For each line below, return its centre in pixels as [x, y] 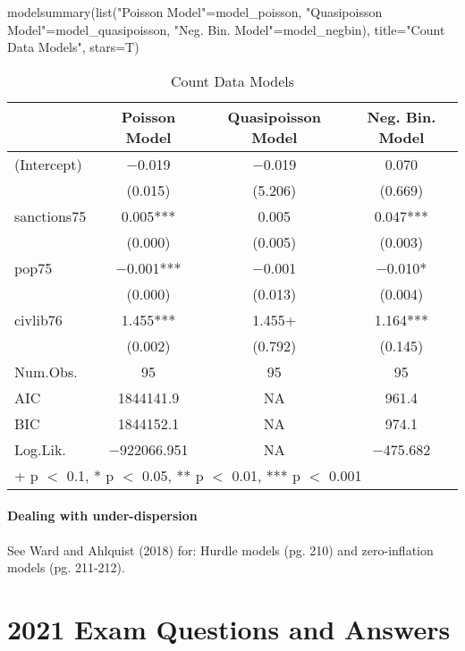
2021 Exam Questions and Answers [229, 628]
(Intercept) [48, 164]
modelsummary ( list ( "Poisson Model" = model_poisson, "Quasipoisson [195, 12]
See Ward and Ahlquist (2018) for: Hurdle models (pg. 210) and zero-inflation [220, 550]
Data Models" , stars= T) [73, 47]
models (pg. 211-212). [66, 567]
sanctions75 [51, 216]
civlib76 [38, 319]
